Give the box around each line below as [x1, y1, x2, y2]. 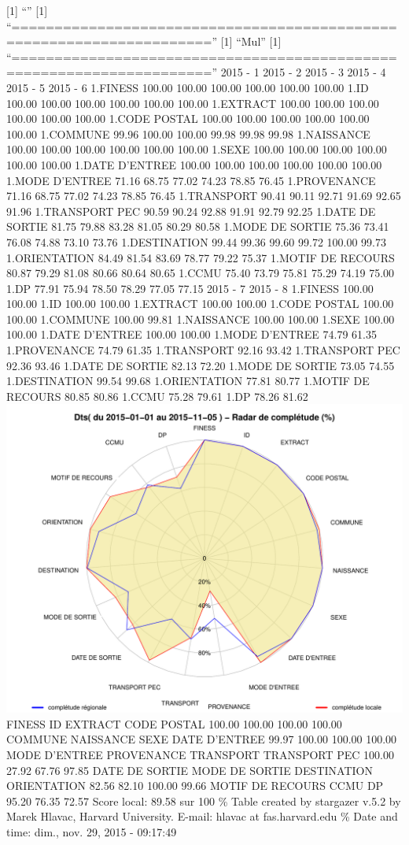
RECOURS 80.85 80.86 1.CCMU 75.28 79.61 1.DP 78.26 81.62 [6, 387, 308, 404]
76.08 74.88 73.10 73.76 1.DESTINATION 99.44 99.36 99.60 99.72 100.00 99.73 [6, 233, 386, 250]
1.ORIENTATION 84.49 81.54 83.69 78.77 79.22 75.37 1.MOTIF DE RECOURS [6, 249, 395, 265]
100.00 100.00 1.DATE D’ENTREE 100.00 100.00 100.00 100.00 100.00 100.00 [6, 156, 382, 172]
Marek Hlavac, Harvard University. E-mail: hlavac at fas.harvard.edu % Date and [6, 808, 398, 825]
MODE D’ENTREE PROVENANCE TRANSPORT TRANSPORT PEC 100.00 [6, 747, 394, 762]
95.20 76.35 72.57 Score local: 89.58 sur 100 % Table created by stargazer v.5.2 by [6, 792, 401, 809]
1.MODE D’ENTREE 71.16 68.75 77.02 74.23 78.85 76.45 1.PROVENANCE [6, 172, 376, 188]
